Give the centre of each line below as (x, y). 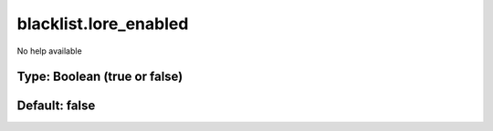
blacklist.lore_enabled (103, 24)
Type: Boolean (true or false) (100, 77)
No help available (49, 51)
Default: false (56, 106)
